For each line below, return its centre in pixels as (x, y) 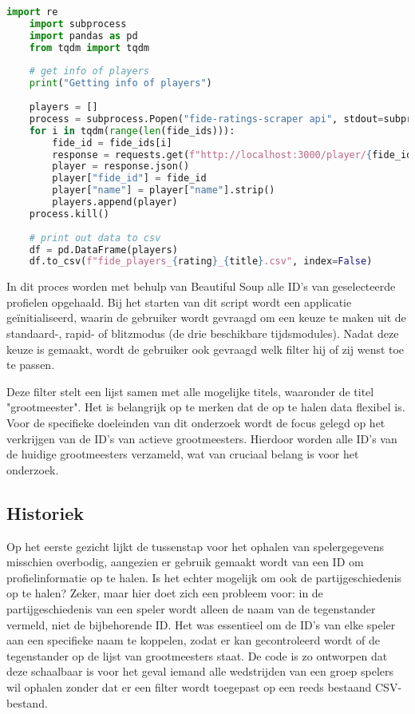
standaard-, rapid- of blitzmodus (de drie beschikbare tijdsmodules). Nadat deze (203, 333)
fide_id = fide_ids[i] (112, 143)
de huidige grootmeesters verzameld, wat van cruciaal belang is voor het (183, 454)
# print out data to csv (95, 238)
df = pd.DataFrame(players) (103, 250)
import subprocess (78, 24)
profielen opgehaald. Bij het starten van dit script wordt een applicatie (179, 301)
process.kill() (69, 214)
